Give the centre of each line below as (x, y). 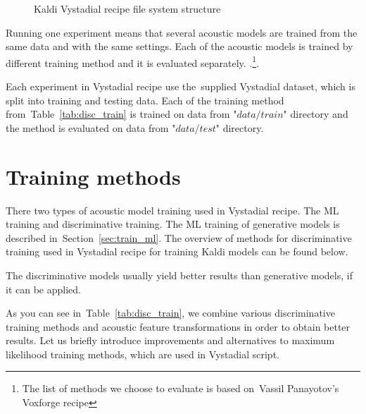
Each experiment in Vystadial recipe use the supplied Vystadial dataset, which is (181, 86)
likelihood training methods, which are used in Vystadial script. (143, 354)
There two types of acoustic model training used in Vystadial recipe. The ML (172, 210)
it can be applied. (43, 289)
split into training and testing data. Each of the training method (145, 100)
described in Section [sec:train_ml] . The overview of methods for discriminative (179, 237)
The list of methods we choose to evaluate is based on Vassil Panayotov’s (181, 388)
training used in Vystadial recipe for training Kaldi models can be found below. (177, 251)
